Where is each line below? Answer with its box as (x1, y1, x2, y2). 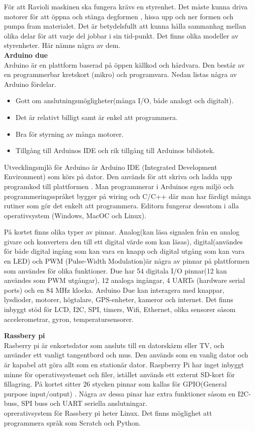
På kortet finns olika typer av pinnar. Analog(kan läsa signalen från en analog (4, 227, 240, 237)
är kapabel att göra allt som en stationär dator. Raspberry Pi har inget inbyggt (4, 359, 244, 369)
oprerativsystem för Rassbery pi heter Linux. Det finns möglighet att (4, 407, 212, 418)
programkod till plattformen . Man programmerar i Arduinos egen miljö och (4, 181, 234, 191)
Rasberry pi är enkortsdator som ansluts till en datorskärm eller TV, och (4, 340, 224, 350)
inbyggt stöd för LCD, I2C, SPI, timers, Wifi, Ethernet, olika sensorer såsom (4, 304, 236, 314)
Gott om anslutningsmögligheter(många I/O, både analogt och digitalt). (15, 95, 234, 106)
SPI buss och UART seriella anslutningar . (21, 398, 148, 408)
